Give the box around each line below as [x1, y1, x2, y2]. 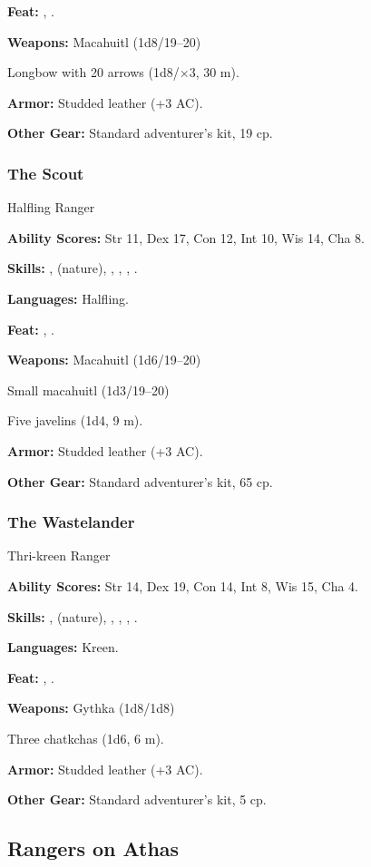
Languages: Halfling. [7, 288, 129, 307]
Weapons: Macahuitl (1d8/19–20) [7, 32, 201, 51]
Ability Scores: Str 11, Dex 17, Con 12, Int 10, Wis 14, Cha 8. [7, 228, 365, 247]
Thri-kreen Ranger [7, 546, 111, 565]
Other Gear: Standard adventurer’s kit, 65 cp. [7, 472, 273, 491]
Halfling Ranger [7, 198, 95, 217]
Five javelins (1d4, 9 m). [7, 411, 143, 430]
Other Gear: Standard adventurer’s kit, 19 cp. [7, 123, 273, 142]
